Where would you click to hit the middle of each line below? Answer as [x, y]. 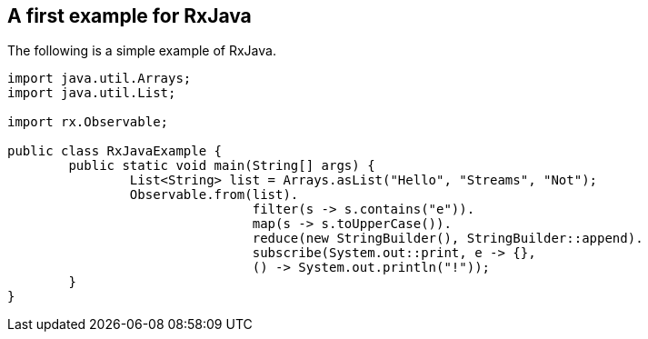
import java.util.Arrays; [100, 79]
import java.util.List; [92, 93]
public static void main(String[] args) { [222, 166]
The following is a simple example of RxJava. [142, 51]
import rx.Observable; [88, 122]
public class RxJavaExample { [115, 151]
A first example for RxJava [130, 16]
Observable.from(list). [214, 195]
